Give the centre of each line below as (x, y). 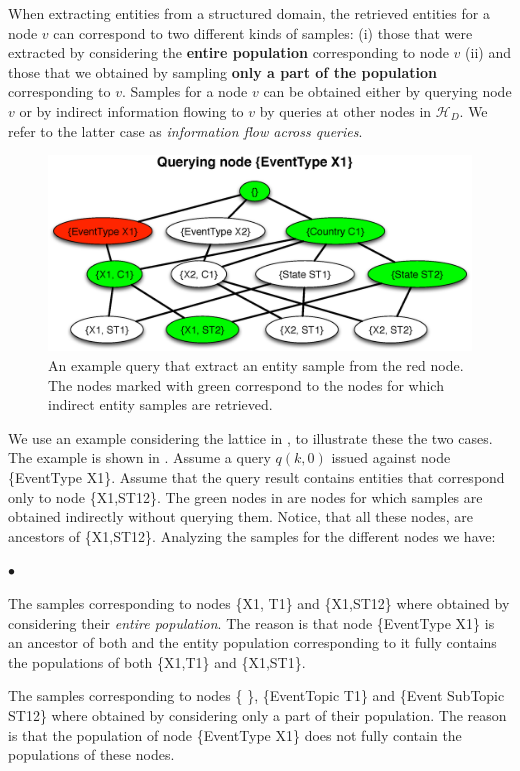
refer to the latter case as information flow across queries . (185, 130)
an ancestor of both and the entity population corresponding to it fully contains (252, 642)
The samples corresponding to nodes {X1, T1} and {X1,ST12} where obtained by (259, 602)
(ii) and (488, 52)
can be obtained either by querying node (387, 91)
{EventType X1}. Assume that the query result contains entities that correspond (256, 476)
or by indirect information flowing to (131, 110)
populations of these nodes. (91, 754)
